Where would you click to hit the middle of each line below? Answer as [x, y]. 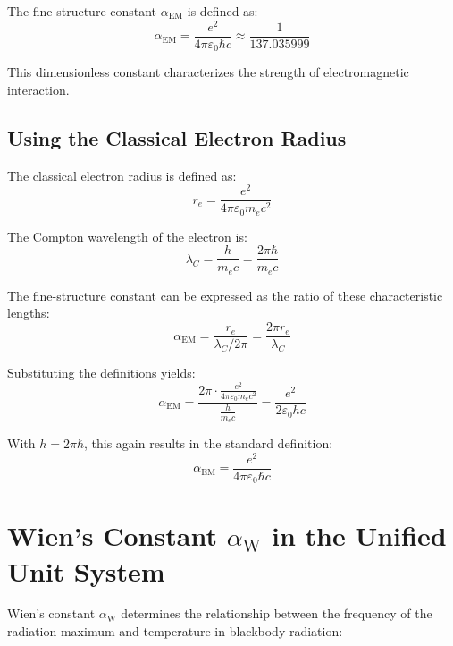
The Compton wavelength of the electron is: [127, 236]
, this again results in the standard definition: [208, 442]
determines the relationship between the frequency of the [277, 613]
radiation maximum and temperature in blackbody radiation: [175, 631]
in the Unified [359, 535]
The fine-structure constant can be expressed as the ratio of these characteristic [225, 295]
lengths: [29, 313]
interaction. [38, 89]
